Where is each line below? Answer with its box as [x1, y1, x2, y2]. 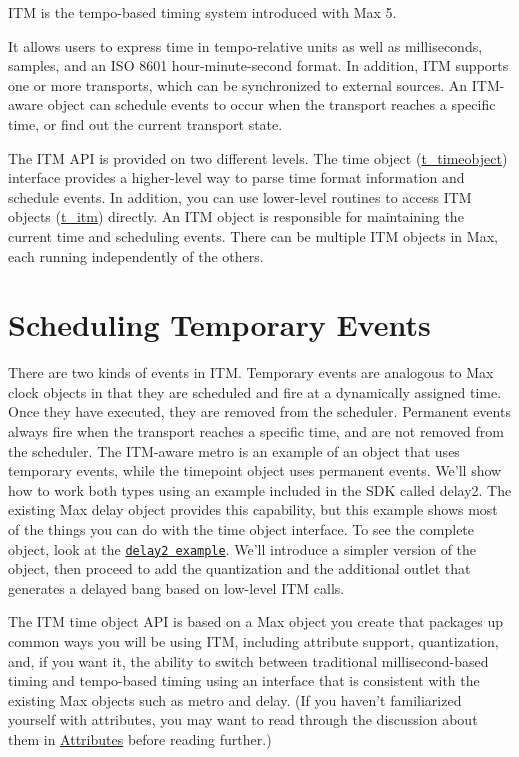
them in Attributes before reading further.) [8, 729, 272, 749]
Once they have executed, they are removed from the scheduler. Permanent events [8, 401, 511, 422]
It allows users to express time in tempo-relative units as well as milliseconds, [8, 35, 483, 56]
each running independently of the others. [8, 245, 264, 266]
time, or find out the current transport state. [8, 113, 283, 134]
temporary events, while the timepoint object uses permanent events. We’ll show [8, 460, 502, 481]
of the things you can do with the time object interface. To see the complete [8, 519, 475, 539]
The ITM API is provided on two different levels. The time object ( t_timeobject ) [8, 147, 508, 168]
